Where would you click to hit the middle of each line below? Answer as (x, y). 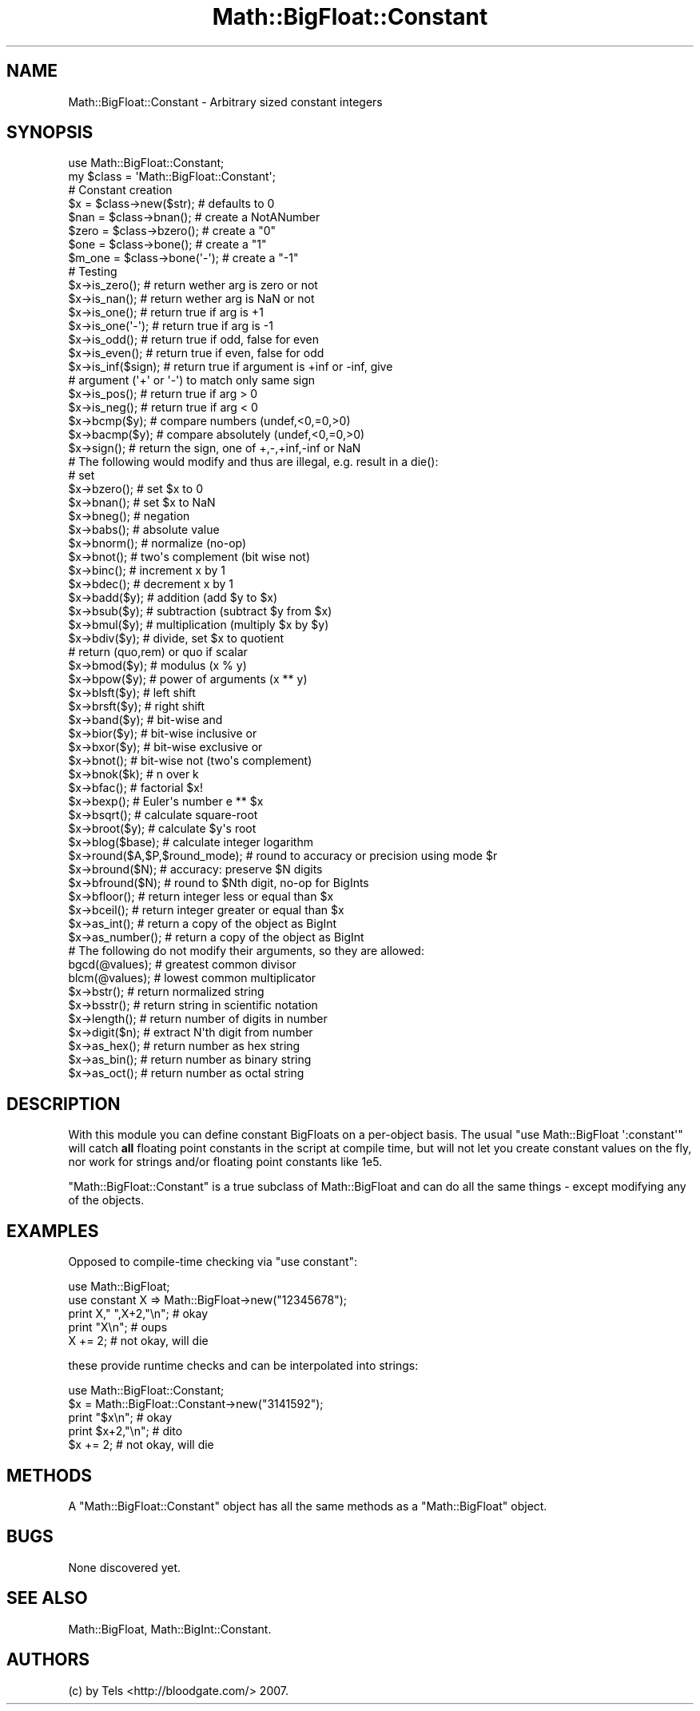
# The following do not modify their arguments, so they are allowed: (246, 951)
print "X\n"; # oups (118, 1327)
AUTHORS (48, 1660)
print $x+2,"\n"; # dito (125, 1431)
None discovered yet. (125, 1567)
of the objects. (106, 1200)
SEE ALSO (47, 1598)
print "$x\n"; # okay (120, 1418)
